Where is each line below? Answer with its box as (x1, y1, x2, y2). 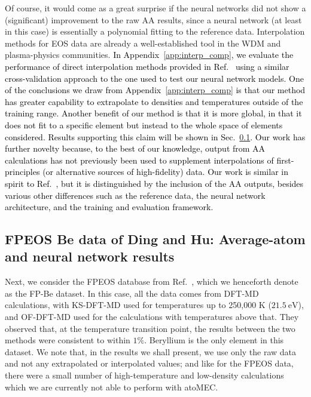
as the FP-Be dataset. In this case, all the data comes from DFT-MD (5, 287, 259, 299)
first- (276, 153, 294, 166)
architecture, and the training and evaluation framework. (5, 201, 214, 213)
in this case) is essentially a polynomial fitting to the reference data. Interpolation (5, 25, 305, 38)
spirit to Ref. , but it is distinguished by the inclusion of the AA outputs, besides (5, 177, 304, 189)
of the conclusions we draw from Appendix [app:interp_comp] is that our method (5, 84, 306, 96)
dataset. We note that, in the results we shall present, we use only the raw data (5, 345, 297, 358)
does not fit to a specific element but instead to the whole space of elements (5, 118, 283, 131)
